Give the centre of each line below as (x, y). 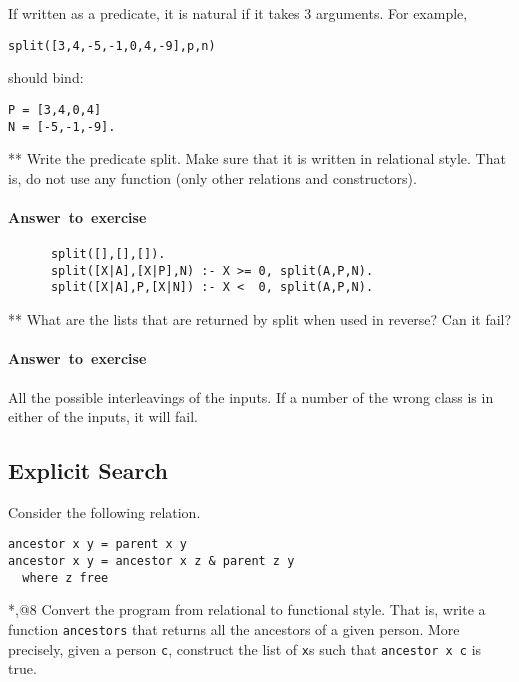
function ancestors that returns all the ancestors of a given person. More (234, 629)
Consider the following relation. (104, 511)
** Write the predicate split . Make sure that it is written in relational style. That (257, 158)
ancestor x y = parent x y (97, 544)
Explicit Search (88, 470)
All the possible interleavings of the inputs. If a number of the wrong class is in (251, 396)
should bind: (46, 77)
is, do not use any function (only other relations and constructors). (212, 177)
